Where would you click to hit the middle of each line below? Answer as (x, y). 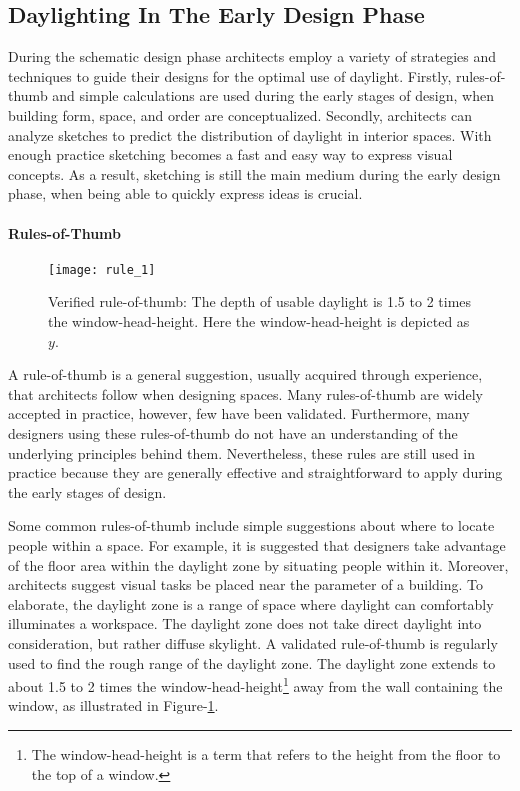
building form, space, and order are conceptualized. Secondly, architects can (240, 114)
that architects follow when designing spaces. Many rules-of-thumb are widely (245, 393)
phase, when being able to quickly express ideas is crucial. (185, 193)
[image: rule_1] (102, 269)
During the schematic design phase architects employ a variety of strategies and (252, 56)
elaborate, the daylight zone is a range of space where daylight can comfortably (251, 603)
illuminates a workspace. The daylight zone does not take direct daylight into (245, 623)
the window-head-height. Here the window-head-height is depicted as (259, 321)
